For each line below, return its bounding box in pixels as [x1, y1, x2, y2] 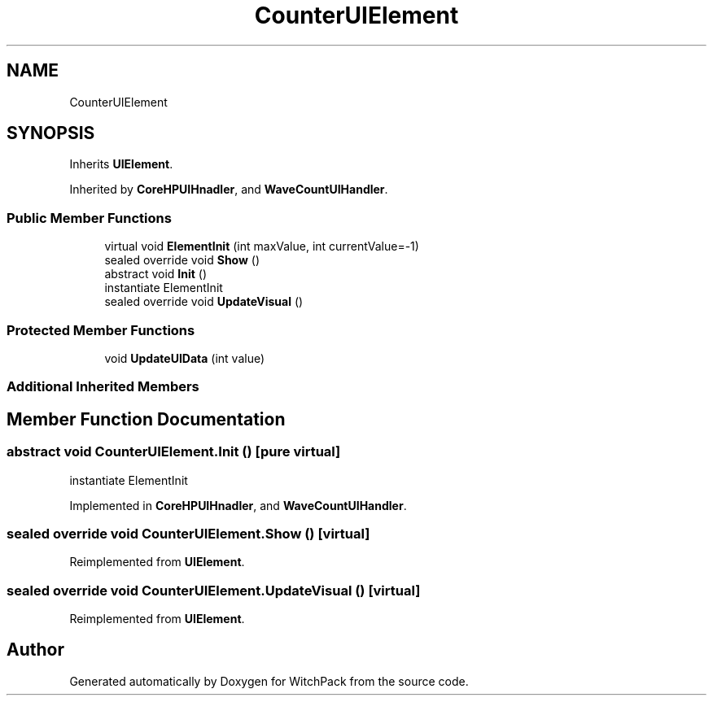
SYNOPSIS [7, 123, 95, 144]
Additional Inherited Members [7, 378, 199, 395]
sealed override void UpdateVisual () [104, 294, 304, 309]
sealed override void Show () [104, 253, 260, 268]
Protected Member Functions [7, 321, 195, 338]
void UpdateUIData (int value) [104, 351, 265, 365]
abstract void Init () [104, 267, 208, 281]
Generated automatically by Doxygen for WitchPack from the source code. [69, 674, 469, 688]
